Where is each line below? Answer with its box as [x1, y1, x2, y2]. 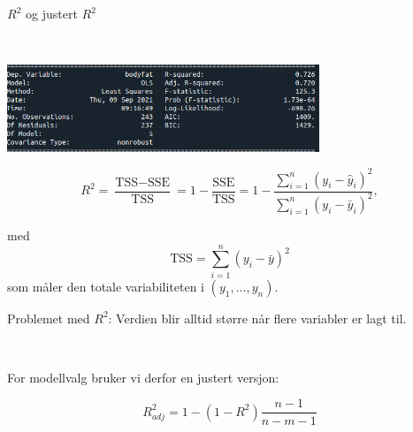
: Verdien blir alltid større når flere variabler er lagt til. [108, 308, 407, 327]
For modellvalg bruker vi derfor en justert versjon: [7, 368, 279, 386]
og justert [25, 4, 78, 22]
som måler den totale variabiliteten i [7, 277, 204, 295]
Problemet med [7, 308, 90, 327]
